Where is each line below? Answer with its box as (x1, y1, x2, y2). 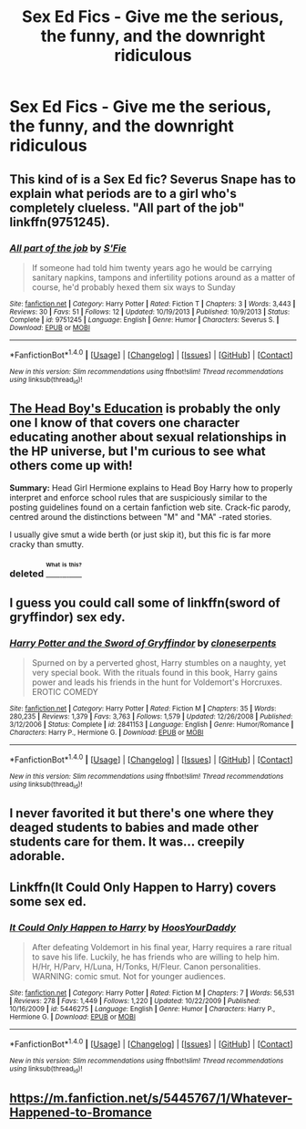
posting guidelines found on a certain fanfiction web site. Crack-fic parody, (9, 502, 291, 513)
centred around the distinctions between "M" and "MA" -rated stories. (9, 511, 272, 522)
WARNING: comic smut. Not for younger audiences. (31, 971, 226, 982)
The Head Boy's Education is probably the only (9, 401, 281, 417)
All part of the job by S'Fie (9, 242, 127, 254)
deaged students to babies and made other (9, 820, 260, 835)
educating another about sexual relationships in (9, 430, 287, 445)
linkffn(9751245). (9, 214, 110, 230)
